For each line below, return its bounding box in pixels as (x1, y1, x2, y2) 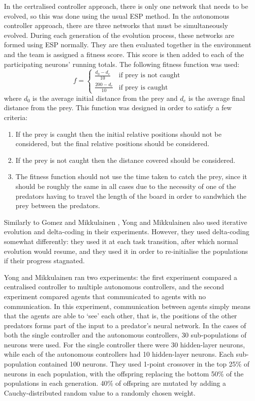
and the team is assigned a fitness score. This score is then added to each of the (4, 49, 244, 59)
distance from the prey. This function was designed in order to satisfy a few (4, 102, 232, 113)
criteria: (4, 112, 28, 122)
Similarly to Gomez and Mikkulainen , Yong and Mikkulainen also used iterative (4, 216, 247, 227)
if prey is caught (119, 84, 168, 91)
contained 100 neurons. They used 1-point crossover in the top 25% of (38, 359, 250, 369)
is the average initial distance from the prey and (32, 93, 178, 103)
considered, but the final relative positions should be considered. (15, 138, 210, 149)
